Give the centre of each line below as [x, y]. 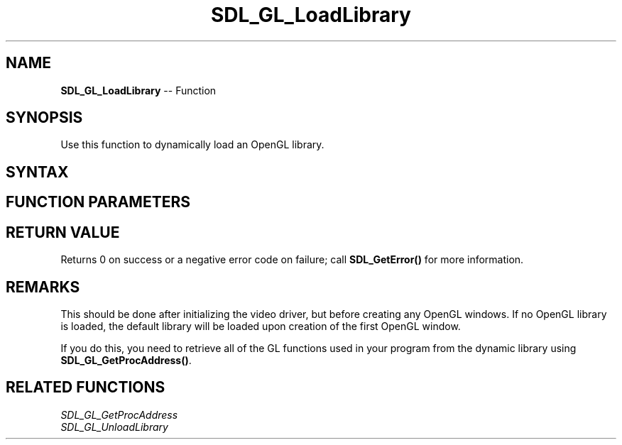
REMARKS [43, 287]
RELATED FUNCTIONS [86, 388]
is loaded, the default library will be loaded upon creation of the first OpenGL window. [261, 326]
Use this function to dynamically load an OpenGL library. [192, 145]
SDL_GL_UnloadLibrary [114, 427]
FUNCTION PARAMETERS [98, 202]
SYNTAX [37, 172]
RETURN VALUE [63, 232]
